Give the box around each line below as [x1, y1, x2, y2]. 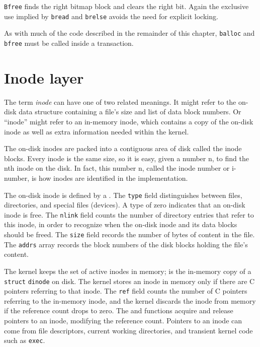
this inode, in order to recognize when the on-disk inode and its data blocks [4, 219, 237, 230]
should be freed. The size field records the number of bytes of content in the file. [4, 229, 255, 239]
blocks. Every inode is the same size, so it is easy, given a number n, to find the [4, 153, 249, 163]
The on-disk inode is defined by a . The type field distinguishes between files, [4, 189, 242, 200]
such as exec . [4, 335, 45, 345]
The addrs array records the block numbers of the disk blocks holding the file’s [4, 239, 248, 249]
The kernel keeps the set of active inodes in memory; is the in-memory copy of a [4, 265, 251, 276]
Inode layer [4, 67, 84, 88]
